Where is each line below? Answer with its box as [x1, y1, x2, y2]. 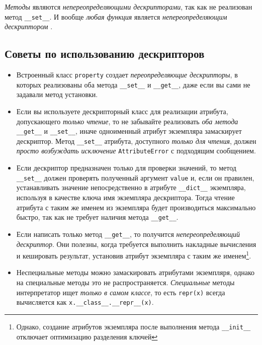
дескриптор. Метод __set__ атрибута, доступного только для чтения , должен [16, 135, 256, 146]
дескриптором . [5, 21, 53, 32]
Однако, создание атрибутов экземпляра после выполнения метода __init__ [16, 321, 251, 331]
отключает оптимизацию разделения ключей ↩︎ [16, 331, 158, 341]
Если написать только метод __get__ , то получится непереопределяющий [16, 228, 240, 239]
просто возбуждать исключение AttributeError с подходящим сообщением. [16, 145, 256, 156]
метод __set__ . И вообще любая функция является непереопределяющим [5, 11, 227, 22]
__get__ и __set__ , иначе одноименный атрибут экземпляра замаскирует [16, 126, 242, 136]
